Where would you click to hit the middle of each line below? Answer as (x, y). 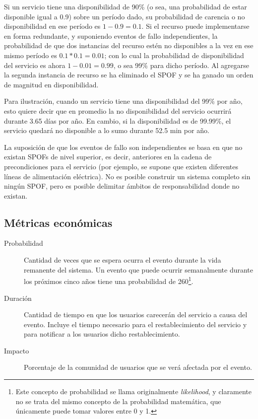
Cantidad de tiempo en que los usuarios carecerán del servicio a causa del (136, 314)
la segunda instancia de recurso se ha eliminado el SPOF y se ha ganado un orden (129, 75)
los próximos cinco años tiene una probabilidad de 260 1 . (109, 280)
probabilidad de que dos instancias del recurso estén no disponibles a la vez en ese (129, 45)
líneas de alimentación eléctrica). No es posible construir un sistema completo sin (127, 176)
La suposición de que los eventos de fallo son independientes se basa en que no (123, 147)
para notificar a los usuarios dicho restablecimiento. (102, 334)
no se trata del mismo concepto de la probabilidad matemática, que (118, 401)
